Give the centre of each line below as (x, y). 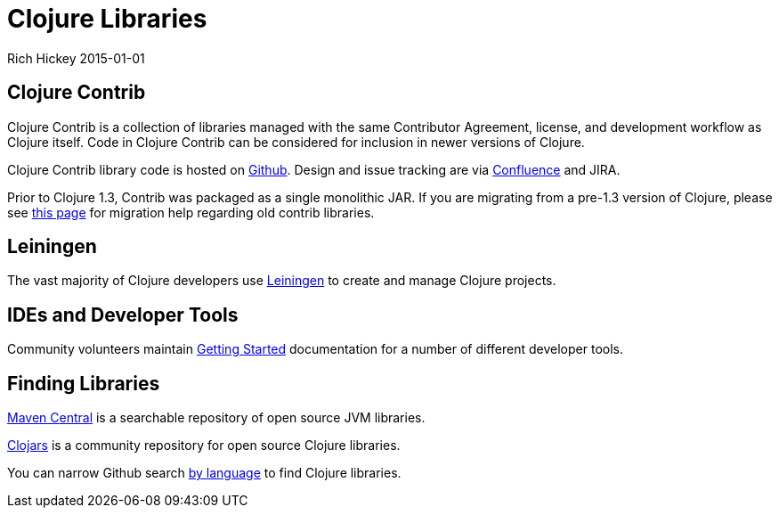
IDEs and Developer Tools (123, 315)
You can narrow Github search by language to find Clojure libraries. (204, 473)
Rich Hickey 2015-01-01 (76, 58)
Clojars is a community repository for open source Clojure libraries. (204, 446)
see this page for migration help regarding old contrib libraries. (191, 212)
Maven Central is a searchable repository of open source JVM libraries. (216, 418)
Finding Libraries (84, 383)
